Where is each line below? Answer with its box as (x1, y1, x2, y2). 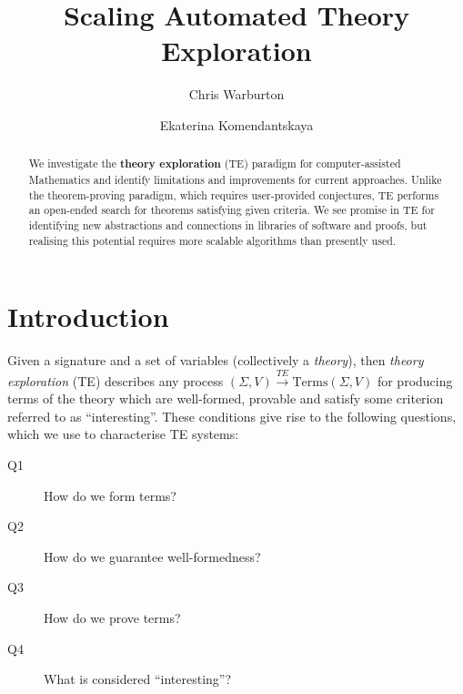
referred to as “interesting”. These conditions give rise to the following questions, (7, 406, 457, 425)
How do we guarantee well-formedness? (44, 546, 261, 566)
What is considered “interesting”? (44, 669, 232, 689)
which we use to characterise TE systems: (7, 424, 239, 444)
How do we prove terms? (44, 607, 181, 627)
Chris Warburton (188, 85, 285, 104)
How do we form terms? (44, 485, 176, 505)
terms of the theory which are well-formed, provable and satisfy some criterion (7, 389, 444, 408)
